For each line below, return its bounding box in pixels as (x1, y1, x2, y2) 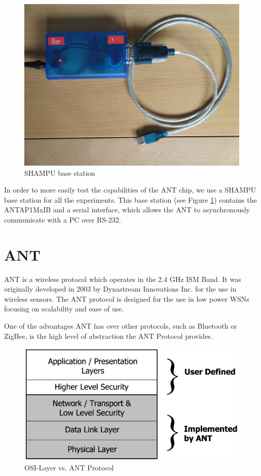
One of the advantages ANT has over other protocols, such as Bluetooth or (4, 321, 237, 331)
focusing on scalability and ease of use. (4, 303, 124, 314)
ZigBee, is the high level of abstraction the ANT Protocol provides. (4, 330, 213, 341)
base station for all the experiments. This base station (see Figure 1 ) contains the (4, 194, 257, 205)
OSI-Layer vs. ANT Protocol (24, 462, 114, 473)
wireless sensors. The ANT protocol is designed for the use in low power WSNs (4, 293, 249, 304)
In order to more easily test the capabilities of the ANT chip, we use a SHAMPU (4, 184, 256, 195)
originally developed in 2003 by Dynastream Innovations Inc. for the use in (4, 283, 237, 294)
